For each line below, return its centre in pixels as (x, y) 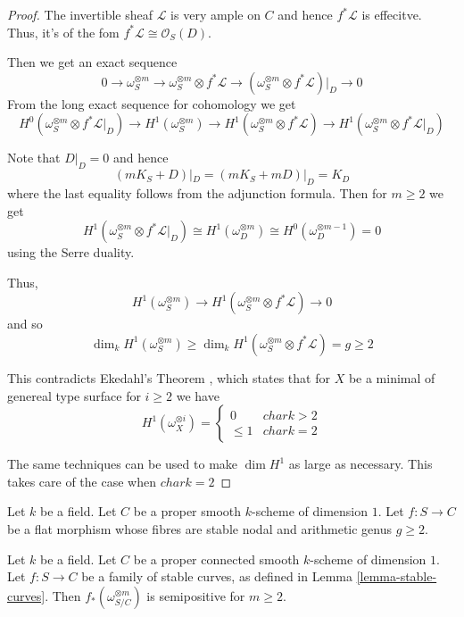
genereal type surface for (74, 395)
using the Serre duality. (71, 252)
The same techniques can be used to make (123, 464)
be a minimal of (392, 377)
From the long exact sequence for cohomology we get (152, 103)
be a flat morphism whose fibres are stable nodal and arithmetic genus (200, 528)
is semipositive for (196, 595)
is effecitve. (392, 14)
